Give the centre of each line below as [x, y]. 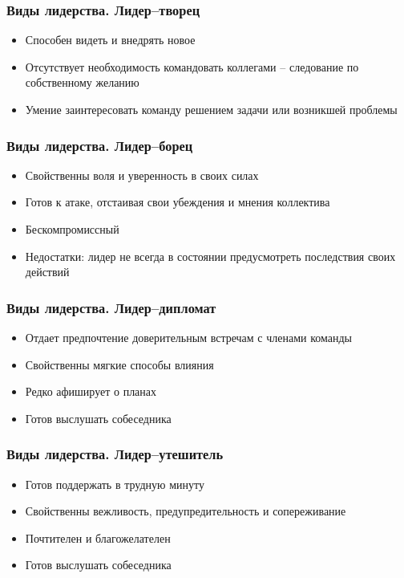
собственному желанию [82, 82]
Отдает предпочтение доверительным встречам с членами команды [188, 337]
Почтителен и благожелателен [98, 537]
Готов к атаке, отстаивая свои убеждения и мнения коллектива [178, 202]
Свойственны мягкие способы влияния [119, 364]
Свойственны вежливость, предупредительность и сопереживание [186, 511]
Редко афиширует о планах [91, 391]
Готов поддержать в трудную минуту [115, 484]
